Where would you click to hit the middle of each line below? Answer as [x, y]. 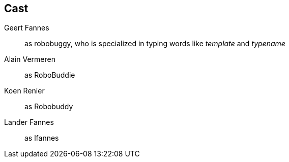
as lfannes [42, 138]
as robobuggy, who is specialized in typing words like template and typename [155, 44]
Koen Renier [24, 91]
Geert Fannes [27, 28]
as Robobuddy [49, 107]
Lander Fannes [29, 122]
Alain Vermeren [30, 59]
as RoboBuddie [50, 75]
